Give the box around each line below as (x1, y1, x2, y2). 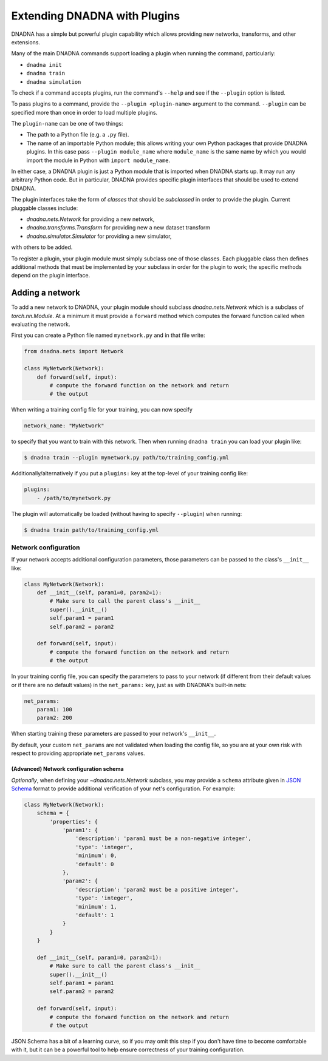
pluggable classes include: (11, 204, 78, 212)
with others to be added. (11, 243, 73, 251)
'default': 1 (75, 911, 114, 918)
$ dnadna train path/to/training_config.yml (24, 526, 159, 534)
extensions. (11, 38, 41, 46)
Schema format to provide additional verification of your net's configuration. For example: (11, 785, 236, 792)
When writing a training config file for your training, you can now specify (11, 406, 193, 413)
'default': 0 (75, 861, 114, 867)
